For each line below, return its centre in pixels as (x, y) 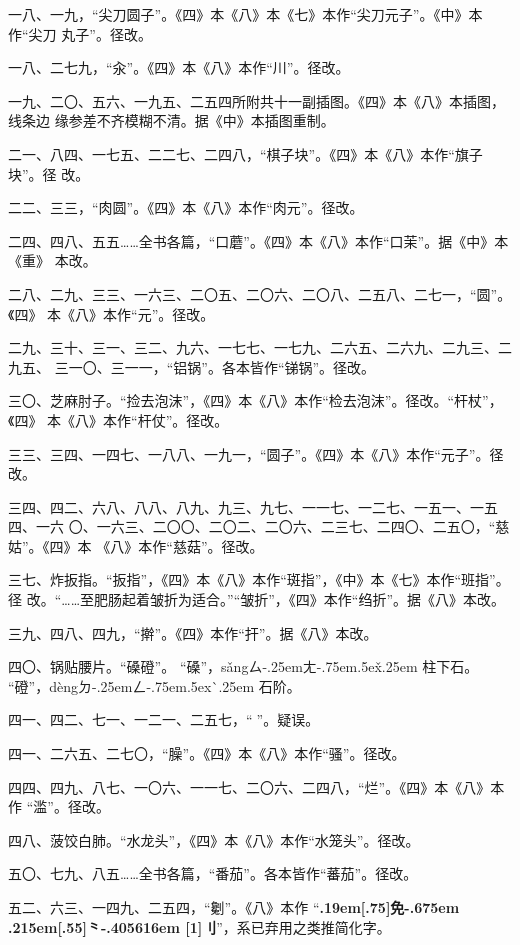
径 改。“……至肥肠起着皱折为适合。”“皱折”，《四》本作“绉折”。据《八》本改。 (257, 599)
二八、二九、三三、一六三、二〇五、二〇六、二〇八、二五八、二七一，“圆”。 (260, 293)
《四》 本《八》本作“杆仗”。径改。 (118, 419)
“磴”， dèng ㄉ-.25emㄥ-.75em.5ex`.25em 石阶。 (154, 685)
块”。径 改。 (49, 173)
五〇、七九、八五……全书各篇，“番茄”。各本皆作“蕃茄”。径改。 (213, 873)
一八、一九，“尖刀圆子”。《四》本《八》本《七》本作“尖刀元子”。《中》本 (245, 14)
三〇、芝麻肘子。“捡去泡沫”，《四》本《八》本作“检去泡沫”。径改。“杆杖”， (255, 400)
